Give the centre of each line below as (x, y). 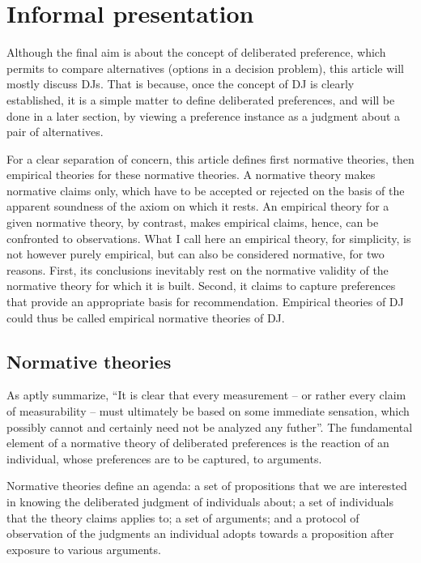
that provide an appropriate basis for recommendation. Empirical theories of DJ (205, 302)
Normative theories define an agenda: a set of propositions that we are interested (207, 486)
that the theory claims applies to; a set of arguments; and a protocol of (183, 517)
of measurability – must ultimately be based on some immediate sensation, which (208, 411)
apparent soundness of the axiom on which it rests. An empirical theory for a (198, 206)
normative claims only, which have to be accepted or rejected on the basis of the (206, 190)
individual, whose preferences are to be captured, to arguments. (164, 458)
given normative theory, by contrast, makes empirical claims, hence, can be (193, 222)
